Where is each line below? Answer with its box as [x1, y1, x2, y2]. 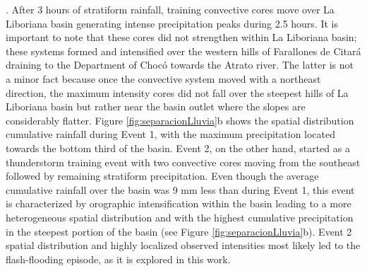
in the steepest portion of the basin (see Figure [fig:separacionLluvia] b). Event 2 [6, 224, 352, 238]
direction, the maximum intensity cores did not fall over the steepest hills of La [6, 85, 349, 100]
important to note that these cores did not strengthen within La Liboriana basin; [6, 30, 357, 45]
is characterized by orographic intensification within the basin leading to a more [6, 196, 351, 211]
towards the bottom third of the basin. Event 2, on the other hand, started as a [6, 140, 350, 155]
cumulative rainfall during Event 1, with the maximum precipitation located [6, 127, 336, 142]
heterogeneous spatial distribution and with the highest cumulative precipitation [6, 209, 354, 224]
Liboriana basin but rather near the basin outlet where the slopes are [6, 99, 306, 114]
